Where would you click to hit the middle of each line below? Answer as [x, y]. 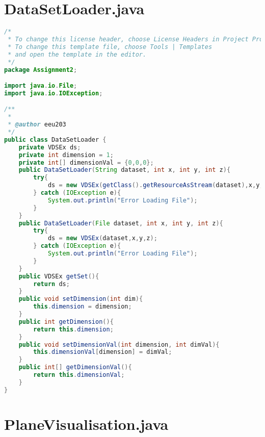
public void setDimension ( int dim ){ [81, 299]
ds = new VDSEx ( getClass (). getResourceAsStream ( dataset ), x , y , [155, 185]
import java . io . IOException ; [54, 93]
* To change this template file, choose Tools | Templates [110, 47]
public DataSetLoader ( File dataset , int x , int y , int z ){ [121, 223]
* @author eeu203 [37, 125]
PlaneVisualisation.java [86, 423]
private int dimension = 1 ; [66, 155]
